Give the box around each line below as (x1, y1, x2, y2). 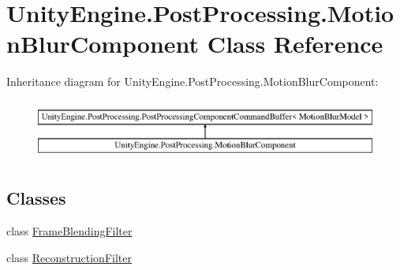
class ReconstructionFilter (6, 249, 132, 265)
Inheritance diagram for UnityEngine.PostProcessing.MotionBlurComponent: (6, 73, 379, 90)
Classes (6, 186, 66, 210)
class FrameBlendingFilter (6, 223, 133, 239)
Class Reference (207, 28, 383, 60)
